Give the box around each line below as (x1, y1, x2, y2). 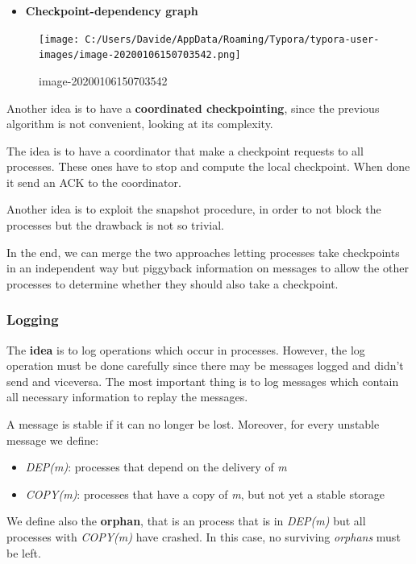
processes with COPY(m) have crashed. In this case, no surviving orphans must (6, 529, 401, 545)
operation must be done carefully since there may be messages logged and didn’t (6, 357, 404, 374)
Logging (6, 309, 59, 330)
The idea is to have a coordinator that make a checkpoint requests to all (6, 142, 364, 159)
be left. (6, 544, 41, 561)
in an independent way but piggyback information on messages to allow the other (6, 259, 409, 276)
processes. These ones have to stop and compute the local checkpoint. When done (6, 158, 410, 175)
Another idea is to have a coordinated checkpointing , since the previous (6, 99, 380, 116)
